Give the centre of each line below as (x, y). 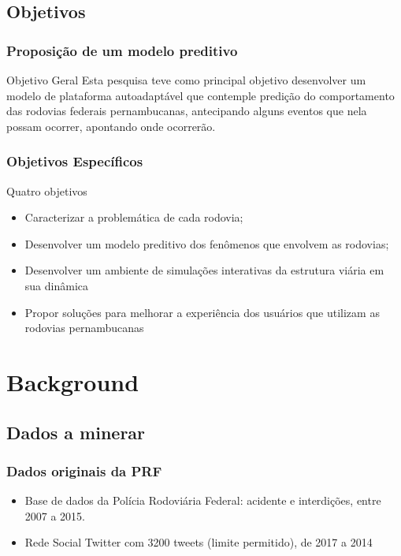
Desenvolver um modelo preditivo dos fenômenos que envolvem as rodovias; (207, 243)
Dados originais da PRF (84, 470)
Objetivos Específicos (75, 161)
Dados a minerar (76, 432)
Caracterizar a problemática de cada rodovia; (134, 217)
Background (73, 381)
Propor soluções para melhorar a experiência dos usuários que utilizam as (202, 312)
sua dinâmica (56, 285)
